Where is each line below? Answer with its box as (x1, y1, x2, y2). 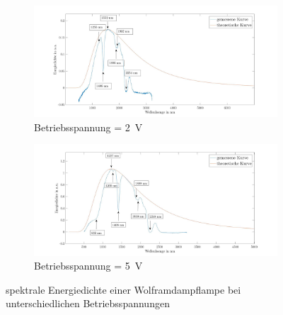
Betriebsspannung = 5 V (34, 258, 143, 273)
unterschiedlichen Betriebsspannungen (6, 296, 170, 311)
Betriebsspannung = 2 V (34, 119, 143, 134)
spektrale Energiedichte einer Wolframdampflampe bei (6, 282, 241, 297)
